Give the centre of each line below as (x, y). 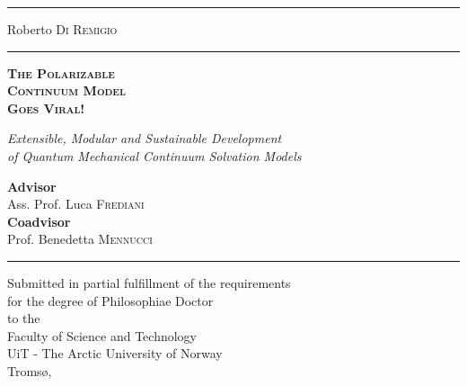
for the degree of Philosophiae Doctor (110, 300)
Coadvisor (39, 221)
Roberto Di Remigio (62, 29)
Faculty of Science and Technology (102, 335)
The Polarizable (61, 72)
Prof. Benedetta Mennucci (80, 239)
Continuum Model (66, 90)
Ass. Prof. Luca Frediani (76, 204)
